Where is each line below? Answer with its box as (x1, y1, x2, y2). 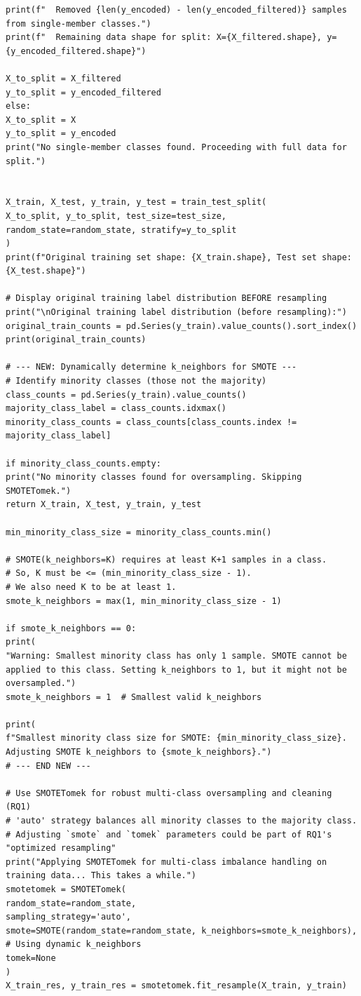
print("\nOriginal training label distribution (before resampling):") (6, 307, 347, 318)
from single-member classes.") (6, 18, 151, 29)
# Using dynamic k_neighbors (6, 939, 142, 950)
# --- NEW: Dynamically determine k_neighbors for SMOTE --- (6, 362, 297, 372)
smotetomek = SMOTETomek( (6, 884, 126, 894)
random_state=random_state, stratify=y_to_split (6, 224, 237, 235)
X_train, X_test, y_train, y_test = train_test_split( (6, 197, 267, 208)
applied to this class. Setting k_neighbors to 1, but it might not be (6, 664, 347, 675)
